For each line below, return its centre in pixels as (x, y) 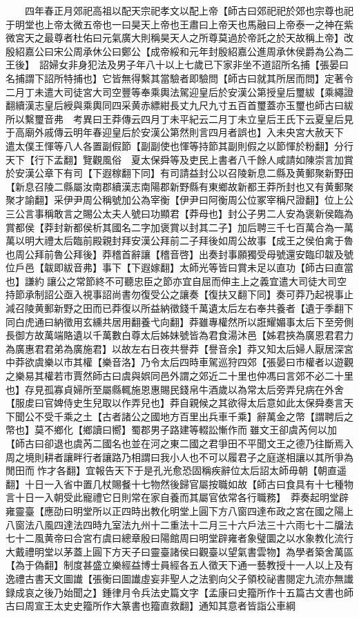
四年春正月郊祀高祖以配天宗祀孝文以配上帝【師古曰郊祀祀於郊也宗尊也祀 (189, 10)
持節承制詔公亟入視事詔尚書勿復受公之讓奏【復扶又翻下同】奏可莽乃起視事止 (179, 294)
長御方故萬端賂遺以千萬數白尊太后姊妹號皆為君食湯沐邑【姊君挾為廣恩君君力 (179, 335)
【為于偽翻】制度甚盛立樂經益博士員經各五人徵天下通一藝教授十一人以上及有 (179, 565)
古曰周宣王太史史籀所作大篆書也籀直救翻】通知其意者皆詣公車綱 (151, 606)
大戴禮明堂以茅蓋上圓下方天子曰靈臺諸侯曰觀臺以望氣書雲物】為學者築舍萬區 (179, 551)
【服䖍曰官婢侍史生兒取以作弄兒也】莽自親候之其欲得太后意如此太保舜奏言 (175, 403)
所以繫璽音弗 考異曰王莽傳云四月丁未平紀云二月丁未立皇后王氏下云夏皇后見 (179, 118)
